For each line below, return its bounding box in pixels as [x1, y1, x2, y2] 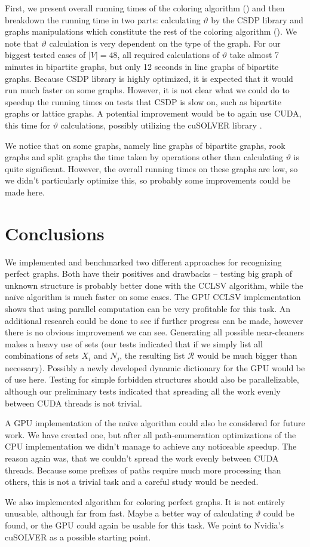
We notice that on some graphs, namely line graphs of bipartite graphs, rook [5, 139, 286, 151]
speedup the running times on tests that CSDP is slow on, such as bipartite [5, 95, 282, 108]
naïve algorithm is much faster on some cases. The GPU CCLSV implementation [5, 291, 301, 303]
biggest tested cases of [5, 48, 86, 61]
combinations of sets [5, 349, 79, 362]
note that [5, 36, 39, 49]
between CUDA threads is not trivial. [5, 396, 142, 409]
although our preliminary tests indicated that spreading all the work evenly [5, 385, 281, 398]
